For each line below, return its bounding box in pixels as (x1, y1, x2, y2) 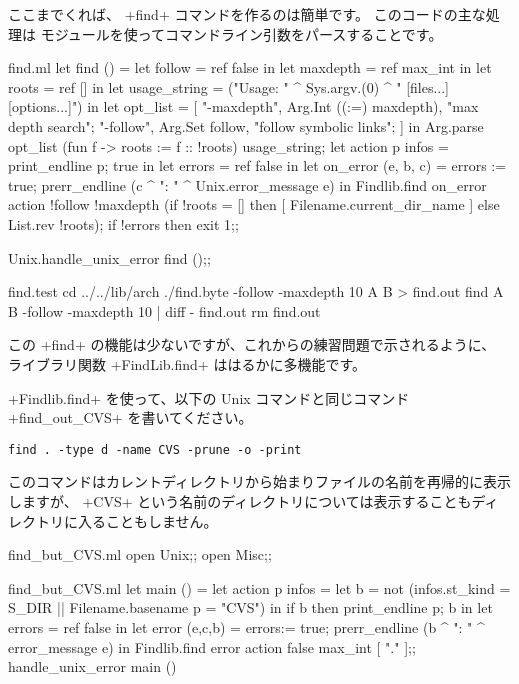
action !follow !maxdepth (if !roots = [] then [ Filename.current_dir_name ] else (8, 194, 500, 215)
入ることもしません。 (77, 510, 218, 531)
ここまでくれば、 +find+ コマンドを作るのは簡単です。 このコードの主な (8, 4, 486, 24)
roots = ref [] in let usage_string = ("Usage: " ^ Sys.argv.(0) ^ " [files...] (8, 76, 449, 97)
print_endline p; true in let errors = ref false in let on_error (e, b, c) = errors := (8, 155, 507, 176)
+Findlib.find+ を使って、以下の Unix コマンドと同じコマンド (8, 387, 410, 408)
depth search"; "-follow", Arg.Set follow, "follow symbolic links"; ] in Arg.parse (8, 115, 484, 136)
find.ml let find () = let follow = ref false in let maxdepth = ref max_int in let (8, 57, 492, 78)
